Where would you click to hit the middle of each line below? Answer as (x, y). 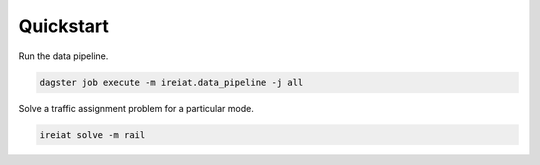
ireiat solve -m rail (92, 134)
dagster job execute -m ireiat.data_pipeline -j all (171, 82)
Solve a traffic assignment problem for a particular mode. (136, 108)
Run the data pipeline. (63, 56)
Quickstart (64, 26)
